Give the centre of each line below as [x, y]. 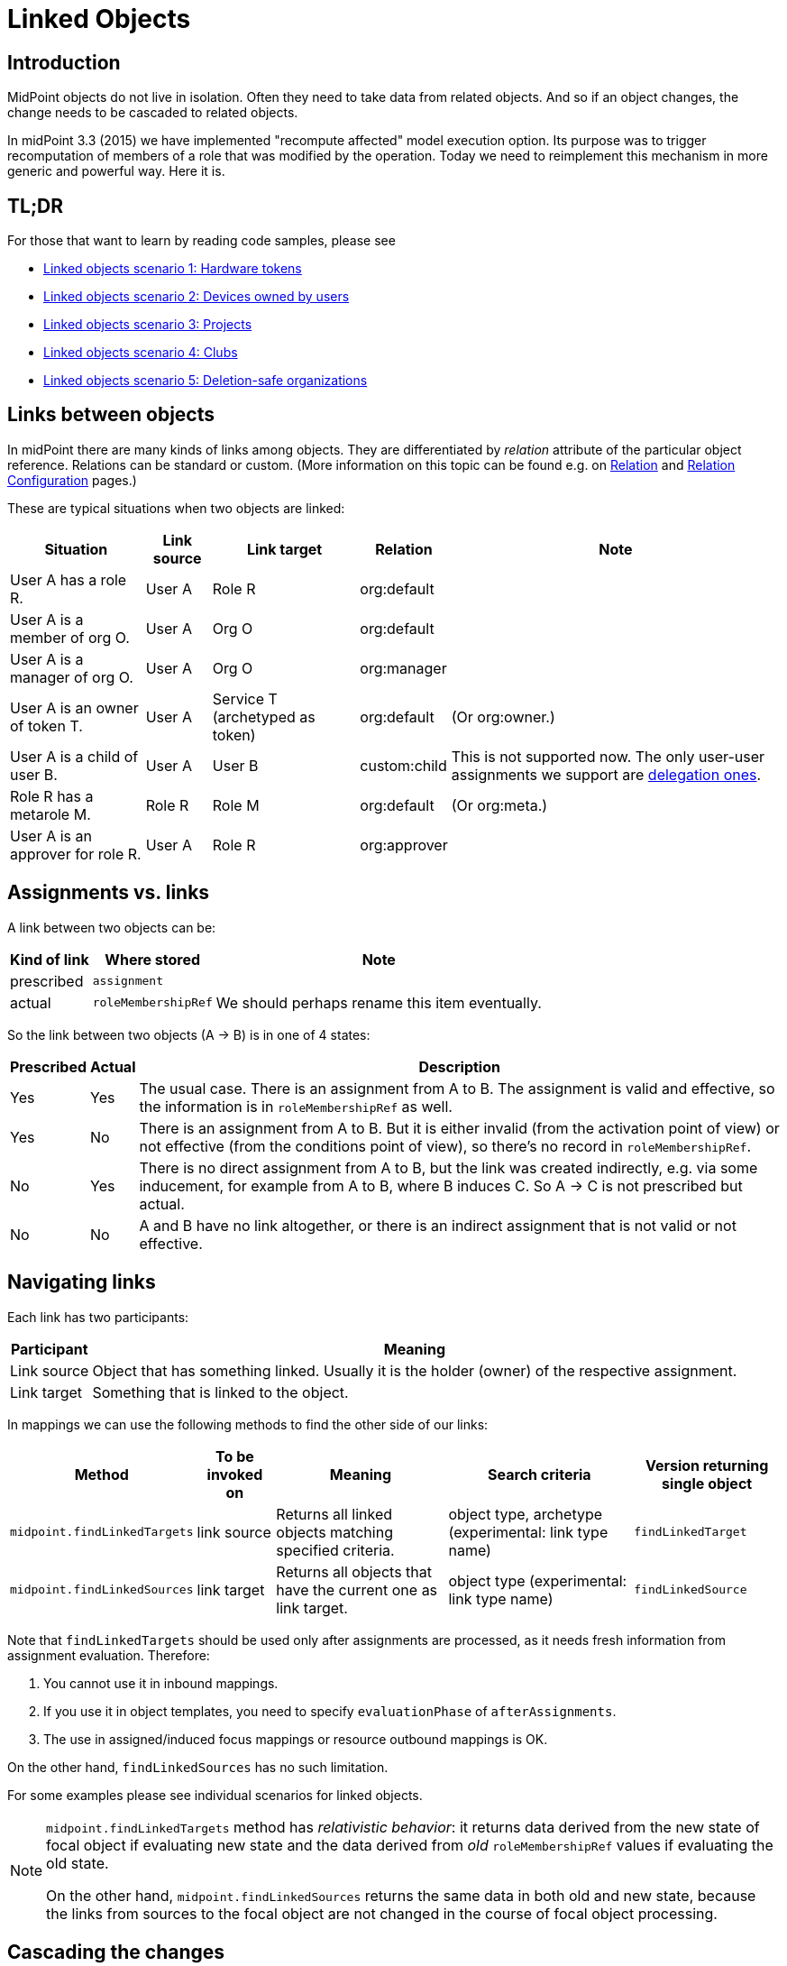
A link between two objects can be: [112, 927]
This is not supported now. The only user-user [608, 756]
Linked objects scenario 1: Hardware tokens [173, 269]
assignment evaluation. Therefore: [109, 1655]
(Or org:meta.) [499, 805]
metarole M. [50, 814]
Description [459, 1066]
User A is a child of [74, 756]
